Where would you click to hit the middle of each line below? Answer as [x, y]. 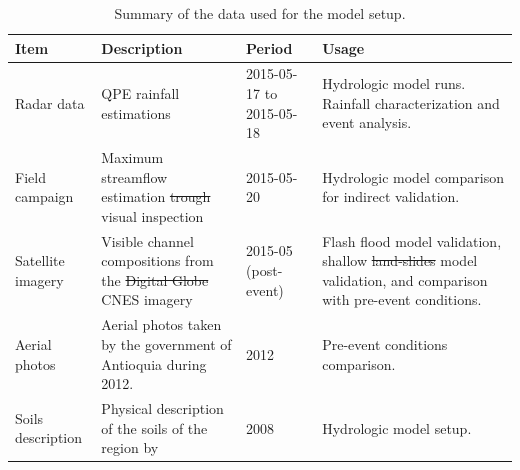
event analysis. [367, 122]
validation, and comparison [405, 279]
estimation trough [156, 196]
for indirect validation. [391, 196]
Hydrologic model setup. [397, 427]
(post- [264, 270]
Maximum [132, 157]
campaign [44, 196]
